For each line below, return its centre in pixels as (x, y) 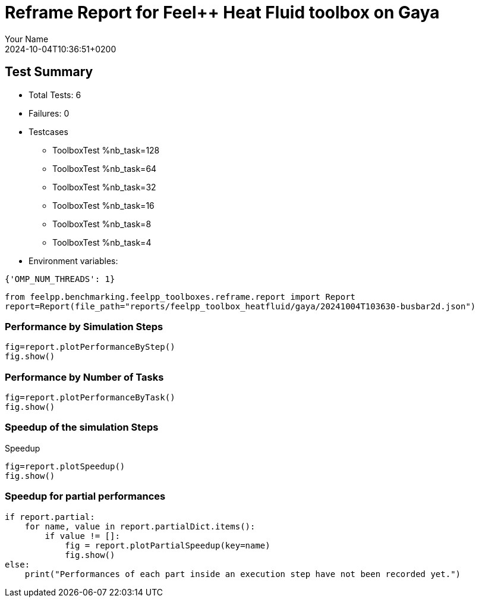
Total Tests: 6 (55, 95)
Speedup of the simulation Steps (82, 427)
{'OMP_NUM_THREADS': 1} (60, 279)
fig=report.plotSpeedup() (65, 466)
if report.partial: (50, 517)
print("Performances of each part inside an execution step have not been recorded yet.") (243, 574)
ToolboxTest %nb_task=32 (104, 187)
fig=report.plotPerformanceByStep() (90, 347)
